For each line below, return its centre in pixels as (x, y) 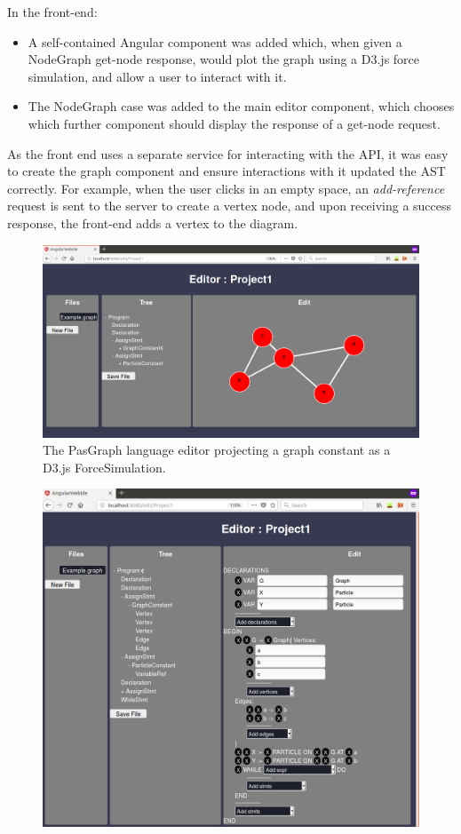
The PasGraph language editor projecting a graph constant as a (217, 450)
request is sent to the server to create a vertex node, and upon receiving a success (230, 206)
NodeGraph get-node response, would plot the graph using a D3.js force (224, 59)
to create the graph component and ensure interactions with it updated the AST (227, 171)
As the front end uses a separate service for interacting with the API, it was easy (228, 153)
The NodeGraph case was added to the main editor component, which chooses (241, 106)
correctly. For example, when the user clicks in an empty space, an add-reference (226, 188)
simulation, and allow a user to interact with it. (157, 76)
